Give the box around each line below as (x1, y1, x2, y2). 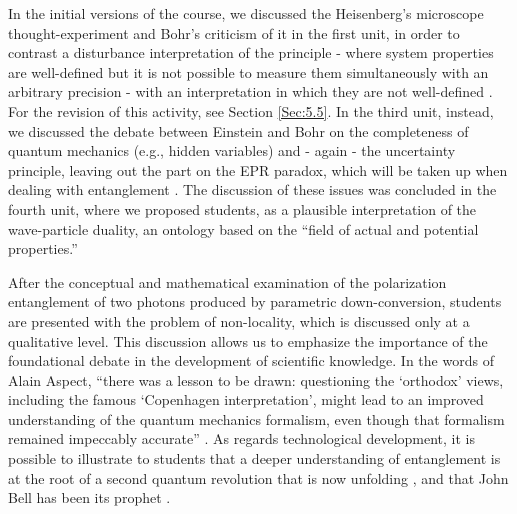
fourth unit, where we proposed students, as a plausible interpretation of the (8, 198, 477, 219)
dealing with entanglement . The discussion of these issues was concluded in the (8, 179, 497, 200)
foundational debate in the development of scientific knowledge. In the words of (8, 350, 494, 371)
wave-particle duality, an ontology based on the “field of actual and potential (8, 218, 479, 239)
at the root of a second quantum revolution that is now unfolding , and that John (8, 467, 509, 488)
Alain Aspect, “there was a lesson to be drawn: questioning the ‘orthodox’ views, (8, 369, 504, 390)
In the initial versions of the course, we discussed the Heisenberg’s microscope (8, 3, 484, 23)
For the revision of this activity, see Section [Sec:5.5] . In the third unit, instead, (8, 100, 494, 121)
